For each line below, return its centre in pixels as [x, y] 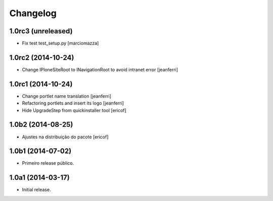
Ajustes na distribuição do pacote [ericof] [65, 137]
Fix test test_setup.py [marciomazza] [60, 43]
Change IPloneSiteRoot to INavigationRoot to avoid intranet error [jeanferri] [100, 69]
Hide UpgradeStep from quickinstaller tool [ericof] [74, 110]
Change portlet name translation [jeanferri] [66, 96]
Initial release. [36, 190]
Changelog [33, 13]
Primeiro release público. [48, 163]
